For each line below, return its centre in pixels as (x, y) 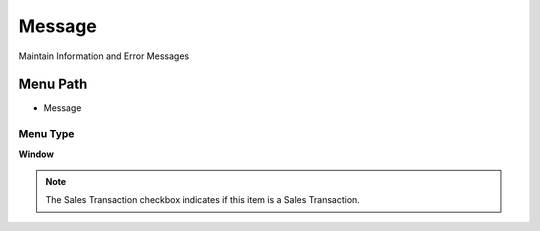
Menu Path (53, 84)
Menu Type (46, 134)
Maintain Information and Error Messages (104, 56)
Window (36, 154)
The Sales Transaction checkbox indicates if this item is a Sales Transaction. (202, 200)
